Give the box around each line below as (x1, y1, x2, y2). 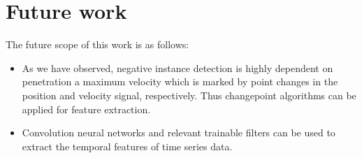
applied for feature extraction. (22, 101, 151, 116)
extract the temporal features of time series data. (22, 138, 233, 153)
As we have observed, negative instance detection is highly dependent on (22, 60, 333, 75)
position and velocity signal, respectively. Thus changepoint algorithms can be (22, 87, 356, 102)
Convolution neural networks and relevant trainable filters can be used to (22, 125, 335, 140)
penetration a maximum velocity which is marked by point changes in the (22, 74, 338, 89)
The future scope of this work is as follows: (6, 37, 189, 52)
